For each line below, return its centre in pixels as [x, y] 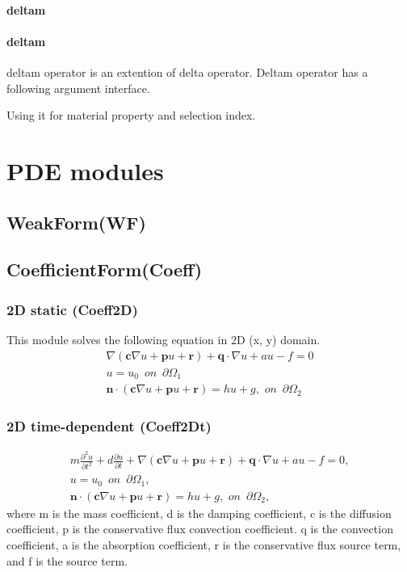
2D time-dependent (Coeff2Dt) [109, 425]
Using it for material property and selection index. [131, 115]
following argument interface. [78, 88]
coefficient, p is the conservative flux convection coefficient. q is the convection [200, 529]
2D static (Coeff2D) [72, 309]
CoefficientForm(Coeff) [105, 269]
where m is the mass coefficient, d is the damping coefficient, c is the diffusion [199, 513]
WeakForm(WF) [76, 222]
